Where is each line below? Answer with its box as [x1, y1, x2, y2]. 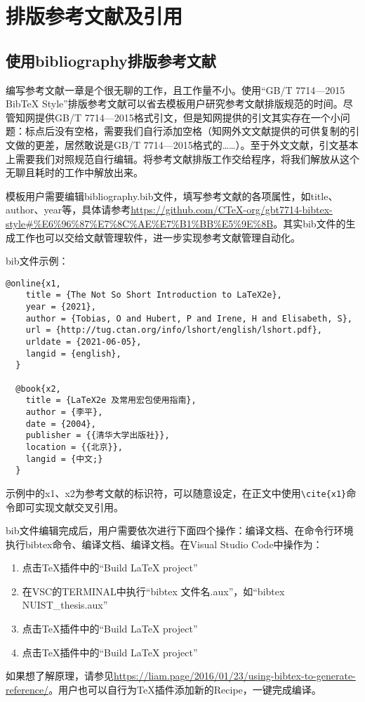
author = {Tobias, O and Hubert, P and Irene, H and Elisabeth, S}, [25, 313, 352, 324]
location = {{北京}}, [25, 442, 123, 452]
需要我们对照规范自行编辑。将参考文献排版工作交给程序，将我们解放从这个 [15, 151, 359, 166]
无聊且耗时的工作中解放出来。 [6, 165, 143, 180]
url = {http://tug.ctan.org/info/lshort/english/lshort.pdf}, [25, 325, 323, 336]
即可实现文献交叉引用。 [15, 499, 124, 514]
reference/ [6, 682, 49, 696]
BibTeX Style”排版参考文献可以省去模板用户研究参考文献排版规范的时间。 [6, 96, 343, 111]
